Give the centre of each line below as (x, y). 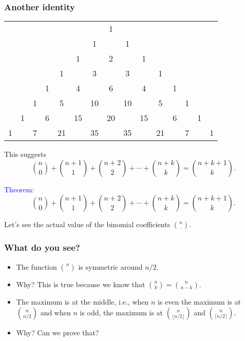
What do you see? (42, 247)
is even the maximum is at (199, 301)
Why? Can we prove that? (58, 333)
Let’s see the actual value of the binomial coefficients (87, 224)
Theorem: (19, 189)
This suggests (25, 154)
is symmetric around (110, 266)
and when (55, 313)
